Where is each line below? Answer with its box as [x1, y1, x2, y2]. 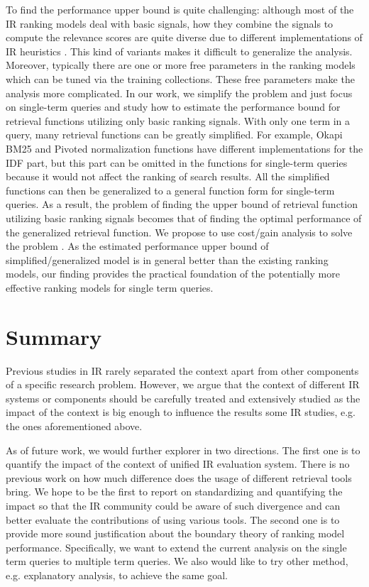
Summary [6, 322, 102, 351]
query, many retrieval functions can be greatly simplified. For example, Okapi [6, 127, 343, 142]
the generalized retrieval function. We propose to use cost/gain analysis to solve [6, 224, 353, 239]
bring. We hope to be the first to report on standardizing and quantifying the [6, 484, 343, 499]
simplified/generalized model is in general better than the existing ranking [6, 252, 329, 267]
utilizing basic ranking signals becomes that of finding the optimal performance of [6, 210, 362, 225]
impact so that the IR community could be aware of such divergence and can [6, 498, 341, 512]
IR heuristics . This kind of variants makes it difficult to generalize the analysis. [6, 43, 353, 58]
